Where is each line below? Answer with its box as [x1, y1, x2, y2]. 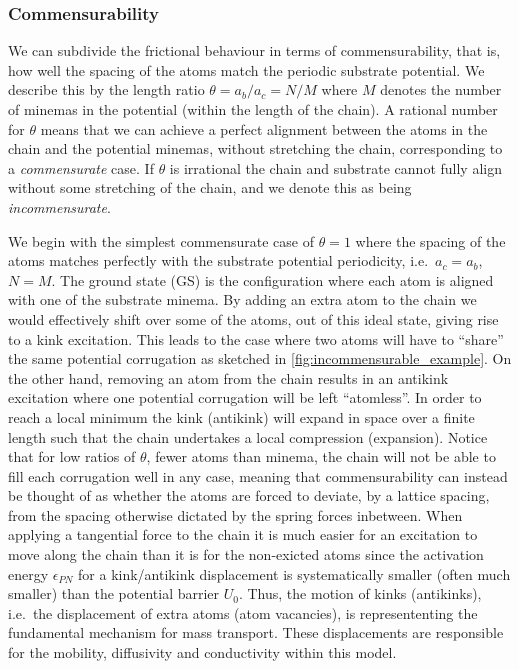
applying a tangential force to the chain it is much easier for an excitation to [8, 524, 478, 545]
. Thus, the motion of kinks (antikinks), [238, 583, 482, 604]
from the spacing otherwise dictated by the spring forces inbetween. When [8, 504, 463, 525]
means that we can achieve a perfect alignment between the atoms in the [40, 118, 488, 139]
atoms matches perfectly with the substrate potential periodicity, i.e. [8, 250, 429, 271]
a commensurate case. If [8, 157, 154, 178]
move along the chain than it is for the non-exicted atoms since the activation [8, 544, 484, 565]
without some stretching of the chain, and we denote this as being [8, 177, 412, 198]
